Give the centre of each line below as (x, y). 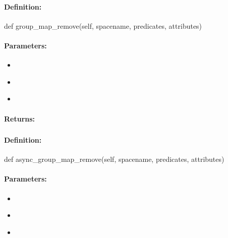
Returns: (20, 118)
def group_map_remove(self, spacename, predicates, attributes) (103, 25)
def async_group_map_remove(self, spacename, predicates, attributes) (114, 159)
